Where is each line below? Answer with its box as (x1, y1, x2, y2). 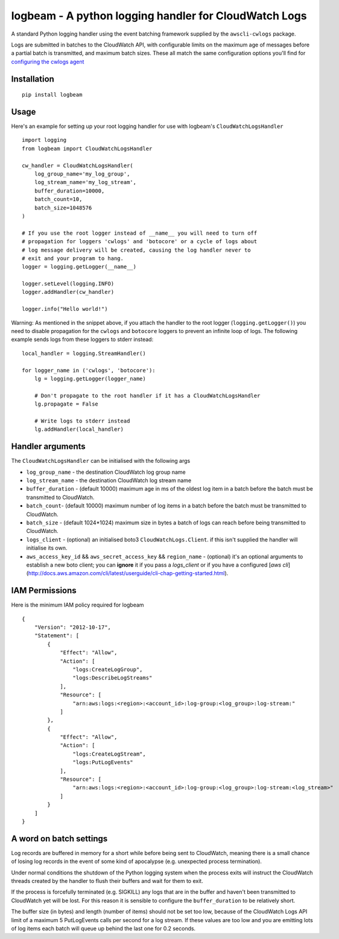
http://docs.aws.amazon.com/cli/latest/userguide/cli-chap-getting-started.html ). (28, 570, 229, 577)
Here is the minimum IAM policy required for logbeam (11, 601, 144, 609)
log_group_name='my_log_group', (34, 170, 130, 177)
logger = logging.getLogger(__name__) (22, 263, 137, 270)
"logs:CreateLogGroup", (72, 666, 143, 673)
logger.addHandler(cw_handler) (22, 288, 115, 296)
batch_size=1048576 (34, 204, 92, 211)
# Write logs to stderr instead (34, 417, 130, 424)
